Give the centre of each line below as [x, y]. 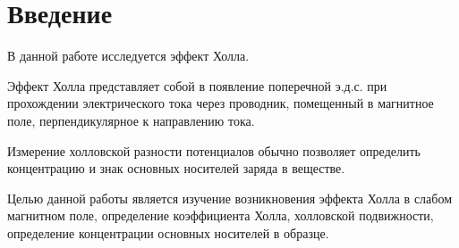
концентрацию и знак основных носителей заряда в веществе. [176, 168]
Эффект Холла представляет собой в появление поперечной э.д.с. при [197, 85]
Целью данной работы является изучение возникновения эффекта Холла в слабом [230, 198]
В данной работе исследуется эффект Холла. [128, 56]
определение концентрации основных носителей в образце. [168, 232]
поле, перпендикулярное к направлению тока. [131, 120]
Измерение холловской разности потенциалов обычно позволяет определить [214, 150]
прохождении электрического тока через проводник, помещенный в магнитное [221, 103]
